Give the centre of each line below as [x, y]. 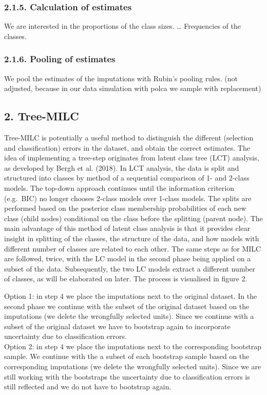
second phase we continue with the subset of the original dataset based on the [127, 306]
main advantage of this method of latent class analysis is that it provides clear [127, 228]
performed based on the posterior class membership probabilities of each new [125, 208]
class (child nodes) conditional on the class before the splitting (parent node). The [133, 218]
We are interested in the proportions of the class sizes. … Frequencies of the [122, 26]
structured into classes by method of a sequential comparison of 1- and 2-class [127, 178]
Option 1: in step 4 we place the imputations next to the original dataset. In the [131, 295]
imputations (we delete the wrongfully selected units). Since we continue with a [129, 316]
